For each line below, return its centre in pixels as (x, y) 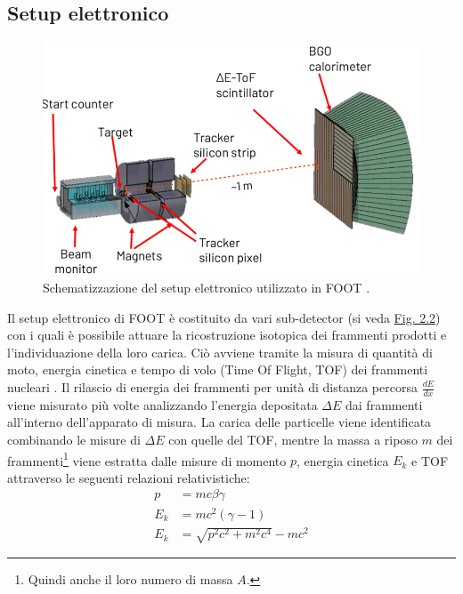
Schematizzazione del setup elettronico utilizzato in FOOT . (207, 288)
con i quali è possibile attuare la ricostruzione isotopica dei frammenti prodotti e (227, 335)
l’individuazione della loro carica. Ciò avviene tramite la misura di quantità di (220, 352)
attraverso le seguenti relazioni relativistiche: (129, 477)
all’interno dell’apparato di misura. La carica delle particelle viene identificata (219, 422)
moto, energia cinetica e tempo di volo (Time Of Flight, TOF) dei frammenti (218, 369)
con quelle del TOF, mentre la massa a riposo (293, 440)
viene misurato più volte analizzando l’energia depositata (162, 404)
